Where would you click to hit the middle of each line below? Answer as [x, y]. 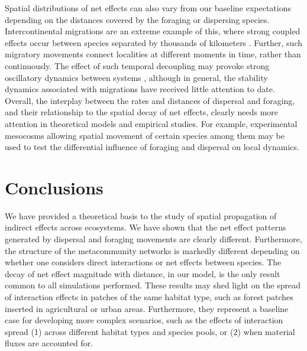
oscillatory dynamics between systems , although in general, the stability [136, 77]
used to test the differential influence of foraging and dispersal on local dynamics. [152, 147]
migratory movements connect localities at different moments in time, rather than [153, 54]
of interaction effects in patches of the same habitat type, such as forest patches [149, 297]
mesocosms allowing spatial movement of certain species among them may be [145, 135]
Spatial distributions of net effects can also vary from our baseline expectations [148, 8]
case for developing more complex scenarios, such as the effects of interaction [144, 320]
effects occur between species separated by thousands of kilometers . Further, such [154, 42]
